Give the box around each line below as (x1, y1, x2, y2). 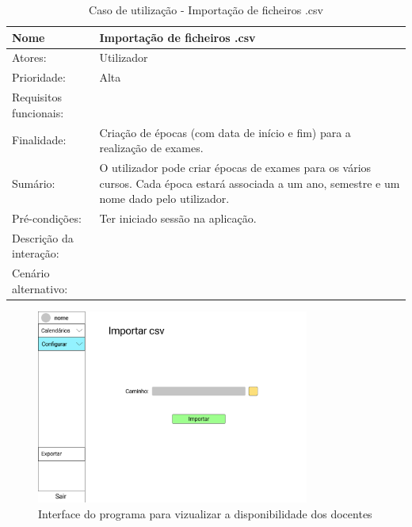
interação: (12, 245, 59, 262)
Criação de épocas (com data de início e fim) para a (99, 124, 351, 140)
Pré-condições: (12, 210, 82, 227)
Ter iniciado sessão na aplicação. (99, 210, 257, 227)
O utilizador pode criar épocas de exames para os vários (99, 159, 372, 175)
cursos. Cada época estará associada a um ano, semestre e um (99, 174, 400, 191)
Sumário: (12, 174, 55, 191)
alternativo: (12, 280, 68, 296)
